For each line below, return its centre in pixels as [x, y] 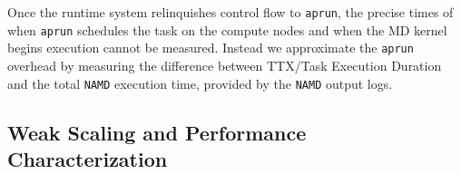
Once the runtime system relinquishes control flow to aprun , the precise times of [230, 12]
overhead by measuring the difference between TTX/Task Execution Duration [225, 65]
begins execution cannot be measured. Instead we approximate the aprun [211, 48]
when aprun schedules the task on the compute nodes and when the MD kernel [227, 29]
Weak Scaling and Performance [157, 132]
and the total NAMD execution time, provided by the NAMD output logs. [200, 83]
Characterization [88, 159]
